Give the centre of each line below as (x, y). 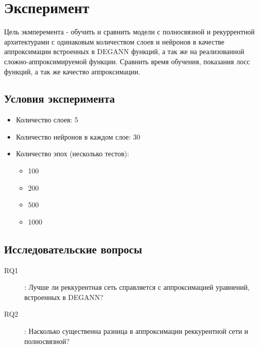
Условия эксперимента (60, 98)
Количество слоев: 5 (47, 120)
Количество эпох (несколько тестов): (73, 154)
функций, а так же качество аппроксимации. (72, 71)
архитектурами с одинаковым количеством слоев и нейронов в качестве (114, 41)
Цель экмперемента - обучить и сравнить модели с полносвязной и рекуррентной (129, 32)
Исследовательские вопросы (73, 249)
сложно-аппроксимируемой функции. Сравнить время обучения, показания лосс (127, 61)
